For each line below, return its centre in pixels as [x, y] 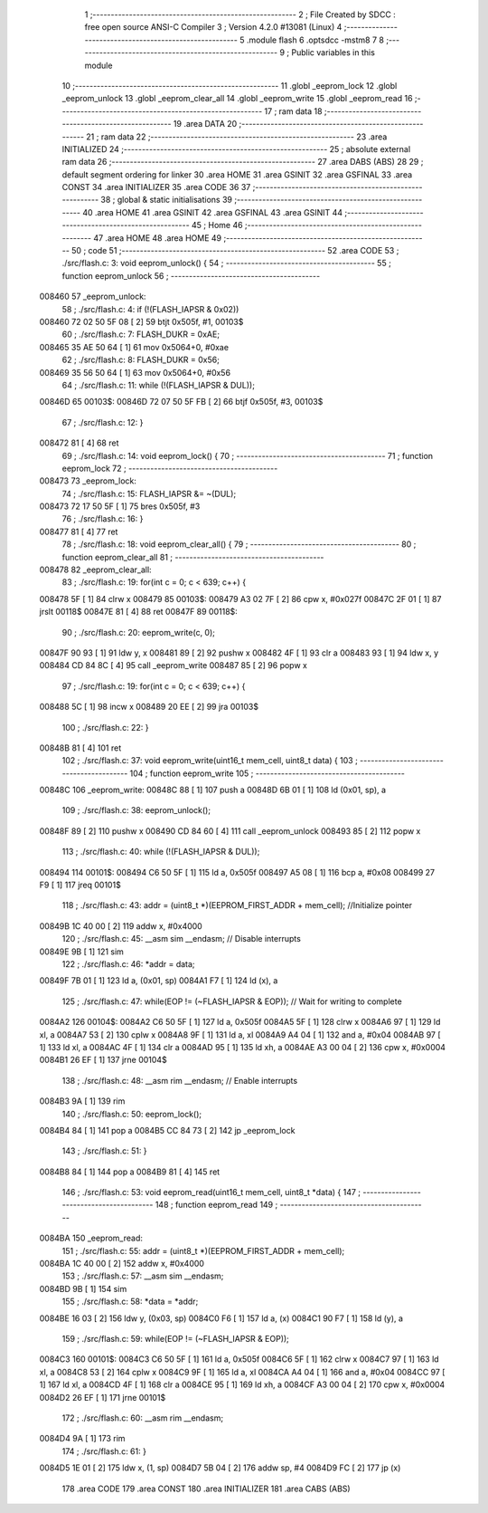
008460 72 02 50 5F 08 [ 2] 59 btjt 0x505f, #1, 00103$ [141, 321]
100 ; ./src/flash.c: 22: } [105, 727]
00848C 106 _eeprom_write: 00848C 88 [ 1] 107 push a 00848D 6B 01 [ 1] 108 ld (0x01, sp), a [213, 790]
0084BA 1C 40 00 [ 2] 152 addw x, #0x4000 [122, 1264]
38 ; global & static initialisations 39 [166, 200]
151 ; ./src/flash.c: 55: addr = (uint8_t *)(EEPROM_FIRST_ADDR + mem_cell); [203, 1250]
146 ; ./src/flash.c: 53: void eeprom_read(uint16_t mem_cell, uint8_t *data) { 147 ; [211, 1192]
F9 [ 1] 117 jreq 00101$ [80, 885]
